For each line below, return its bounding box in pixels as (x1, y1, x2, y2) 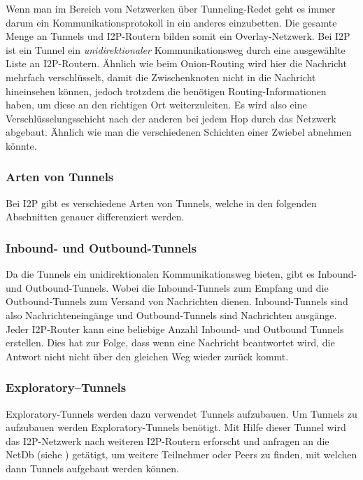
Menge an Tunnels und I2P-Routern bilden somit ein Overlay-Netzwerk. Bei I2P (6, 29, 350, 43)
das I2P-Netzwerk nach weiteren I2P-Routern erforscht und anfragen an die (6, 433, 329, 448)
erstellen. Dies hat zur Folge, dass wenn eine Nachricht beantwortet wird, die (6, 335, 335, 350)
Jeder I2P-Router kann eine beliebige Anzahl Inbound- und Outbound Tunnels (6, 321, 344, 336)
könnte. (6, 138, 37, 153)
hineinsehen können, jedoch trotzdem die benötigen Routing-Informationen (6, 83, 327, 98)
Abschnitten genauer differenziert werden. (6, 209, 185, 224)
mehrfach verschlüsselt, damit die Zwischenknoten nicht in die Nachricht (6, 69, 316, 84)
